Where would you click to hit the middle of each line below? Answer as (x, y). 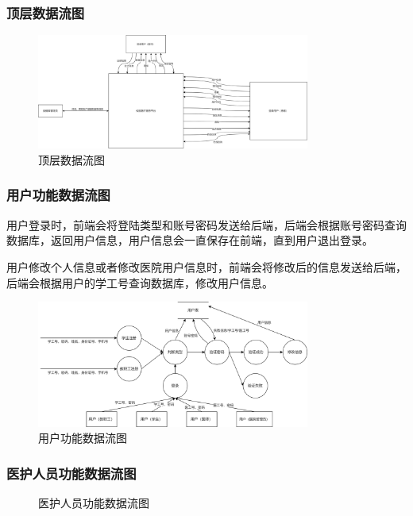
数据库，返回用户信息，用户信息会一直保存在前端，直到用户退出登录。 (190, 240)
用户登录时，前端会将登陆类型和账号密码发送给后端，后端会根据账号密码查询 (206, 224)
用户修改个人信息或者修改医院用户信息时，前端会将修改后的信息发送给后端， (206, 266)
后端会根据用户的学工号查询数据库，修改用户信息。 (140, 282)
